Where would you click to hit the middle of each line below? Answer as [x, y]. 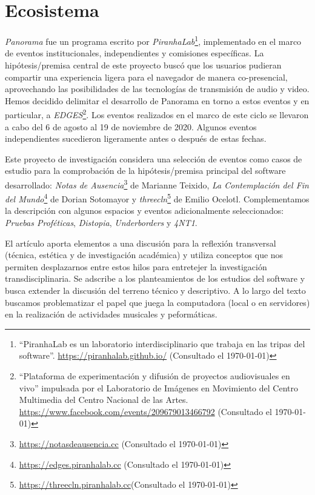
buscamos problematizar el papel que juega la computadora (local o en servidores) [157, 302]
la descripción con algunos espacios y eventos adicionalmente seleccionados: [144, 211]
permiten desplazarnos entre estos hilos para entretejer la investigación [136, 266]
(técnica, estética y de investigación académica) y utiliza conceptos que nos [144, 255]
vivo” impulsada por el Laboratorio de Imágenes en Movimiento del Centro [158, 387]
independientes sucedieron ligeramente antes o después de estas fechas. [136, 138]
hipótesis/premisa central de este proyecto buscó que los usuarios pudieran [143, 65]
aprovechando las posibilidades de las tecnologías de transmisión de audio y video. [157, 89]
